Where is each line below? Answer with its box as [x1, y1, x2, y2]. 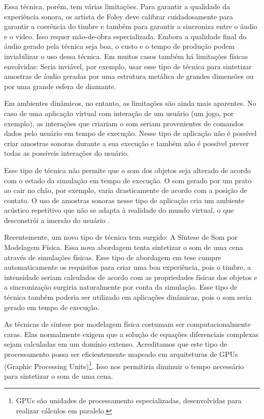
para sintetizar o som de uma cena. [4, 370, 113, 381]
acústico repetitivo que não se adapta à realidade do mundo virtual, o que [4, 205, 234, 215]
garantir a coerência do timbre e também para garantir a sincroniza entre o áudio [4, 21, 257, 32]
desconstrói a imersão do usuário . [4, 214, 110, 225]
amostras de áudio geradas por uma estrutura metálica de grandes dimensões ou [4, 71, 254, 81]
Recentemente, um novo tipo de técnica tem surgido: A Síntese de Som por [4, 232, 238, 242]
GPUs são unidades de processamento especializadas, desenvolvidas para [16, 395, 242, 406]
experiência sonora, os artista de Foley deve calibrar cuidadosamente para [4, 11, 234, 21]
